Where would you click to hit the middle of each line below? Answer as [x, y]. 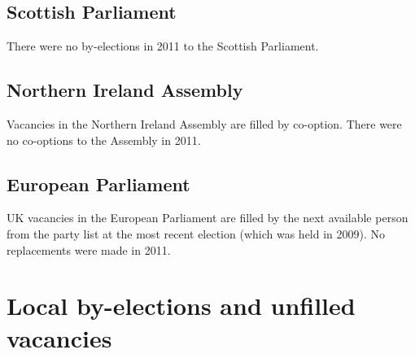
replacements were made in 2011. [89, 249]
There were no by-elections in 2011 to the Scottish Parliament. [163, 46]
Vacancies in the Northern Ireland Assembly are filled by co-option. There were [204, 124]
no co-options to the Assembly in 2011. [104, 140]
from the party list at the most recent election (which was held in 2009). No [196, 233]
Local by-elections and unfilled [181, 306]
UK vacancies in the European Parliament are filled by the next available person [207, 218]
